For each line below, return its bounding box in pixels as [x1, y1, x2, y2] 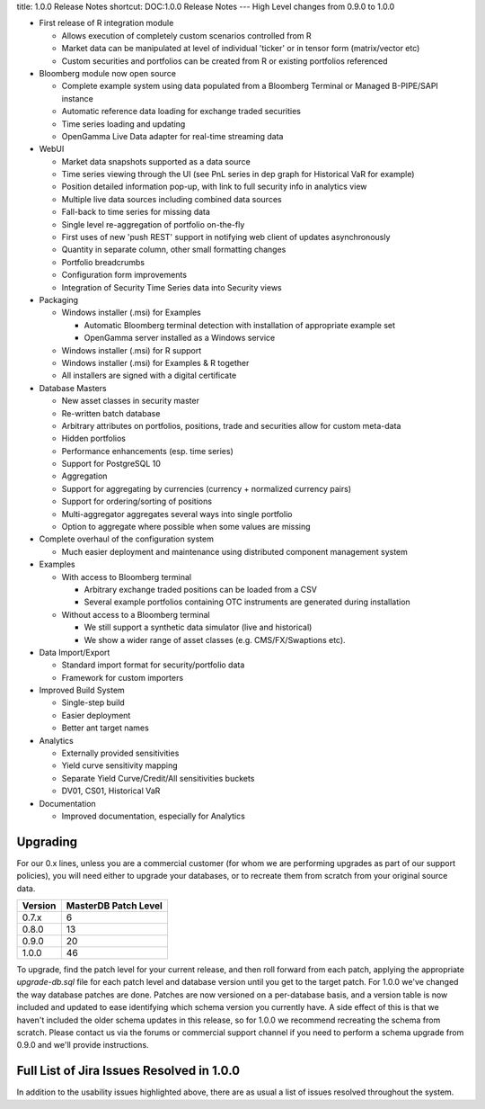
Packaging [39, 294, 79, 305]
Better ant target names [61, 722, 150, 733]
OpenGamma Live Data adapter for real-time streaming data [61, 130, 284, 141]
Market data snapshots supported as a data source [61, 156, 251, 166]
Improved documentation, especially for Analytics [61, 810, 246, 821]
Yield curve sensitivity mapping [61, 760, 179, 771]
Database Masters [39, 382, 107, 393]
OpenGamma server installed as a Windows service [84, 333, 276, 344]
